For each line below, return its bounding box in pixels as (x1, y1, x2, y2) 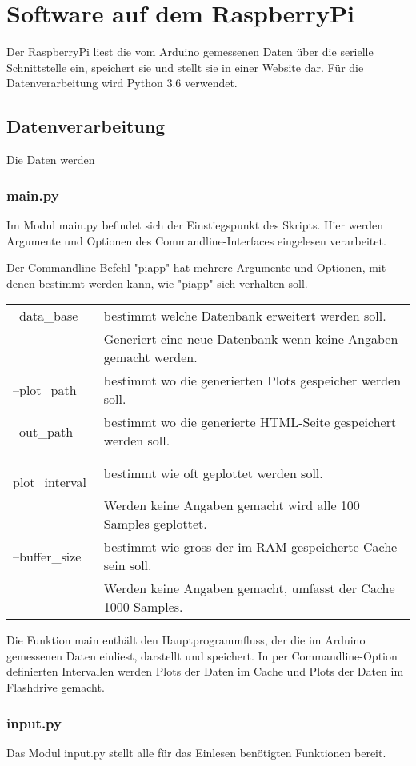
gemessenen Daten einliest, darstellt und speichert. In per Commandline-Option (6, 647, 398, 664)
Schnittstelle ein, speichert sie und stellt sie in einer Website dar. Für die (6, 58, 364, 75)
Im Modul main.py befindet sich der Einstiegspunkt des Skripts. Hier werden (6, 216, 383, 233)
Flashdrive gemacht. (6, 679, 105, 696)
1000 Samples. (103, 597, 183, 616)
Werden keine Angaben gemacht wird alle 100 (103, 496, 360, 515)
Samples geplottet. (103, 514, 207, 533)
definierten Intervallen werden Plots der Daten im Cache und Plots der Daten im (6, 663, 404, 680)
